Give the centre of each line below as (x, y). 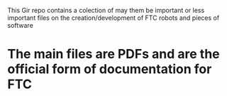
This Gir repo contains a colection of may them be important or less (106, 10)
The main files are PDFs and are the (113, 54)
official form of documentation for (110, 69)
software (20, 25)
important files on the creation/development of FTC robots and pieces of (113, 18)
